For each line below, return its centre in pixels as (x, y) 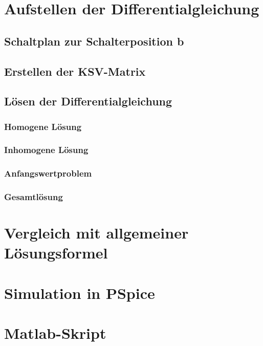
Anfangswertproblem (48, 173)
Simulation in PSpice (80, 293)
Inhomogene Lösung (46, 150)
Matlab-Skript (55, 333)
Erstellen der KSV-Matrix (75, 71)
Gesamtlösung (34, 197)
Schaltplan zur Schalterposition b (94, 41)
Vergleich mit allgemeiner (96, 233)
